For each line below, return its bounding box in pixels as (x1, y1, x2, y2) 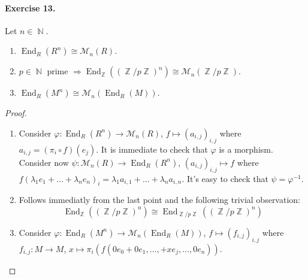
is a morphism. (219, 142, 273, 155)
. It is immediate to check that (96, 142, 208, 155)
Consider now (19, 156, 69, 168)
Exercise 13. (5, 1, 56, 14)
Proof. (5, 107, 27, 119)
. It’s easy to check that (182, 172, 268, 184)
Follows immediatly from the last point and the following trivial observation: (19, 193, 300, 206)
